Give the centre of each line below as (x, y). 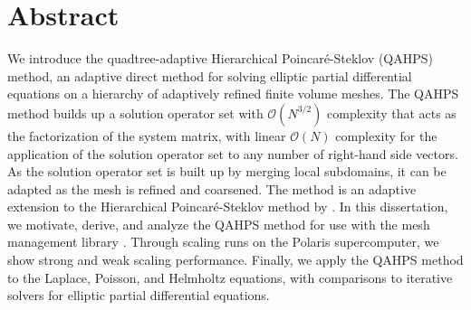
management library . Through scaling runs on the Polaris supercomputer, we (223, 242)
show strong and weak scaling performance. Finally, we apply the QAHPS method (235, 260)
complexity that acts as (392, 113)
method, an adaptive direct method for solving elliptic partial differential (210, 75)
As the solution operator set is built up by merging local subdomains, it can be (227, 171)
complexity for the (386, 135)
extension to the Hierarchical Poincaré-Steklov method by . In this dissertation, (228, 207)
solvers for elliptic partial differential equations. (139, 295)
